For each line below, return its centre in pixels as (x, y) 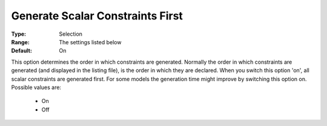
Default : (22, 51)
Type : (19, 34)
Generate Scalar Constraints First (97, 16)
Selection (71, 34)
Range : (20, 42)
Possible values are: (36, 87)
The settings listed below (90, 42)
